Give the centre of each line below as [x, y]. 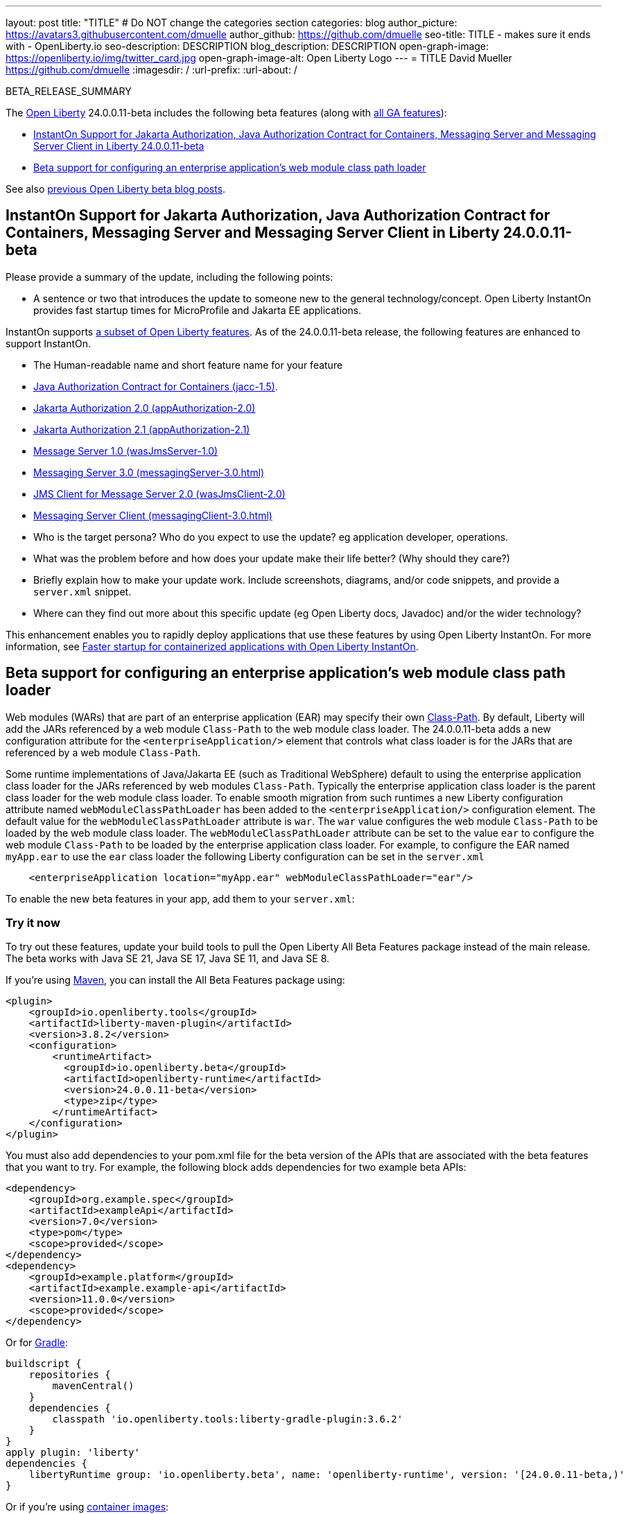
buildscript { [44, 1364]
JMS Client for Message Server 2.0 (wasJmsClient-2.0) [159, 494]
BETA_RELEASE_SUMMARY [69, 91]
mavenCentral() [93, 1386]
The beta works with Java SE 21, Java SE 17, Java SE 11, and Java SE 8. [168, 959]
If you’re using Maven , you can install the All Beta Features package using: [175, 980]
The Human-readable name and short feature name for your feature [188, 365]
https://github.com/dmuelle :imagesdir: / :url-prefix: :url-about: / [151, 70]
